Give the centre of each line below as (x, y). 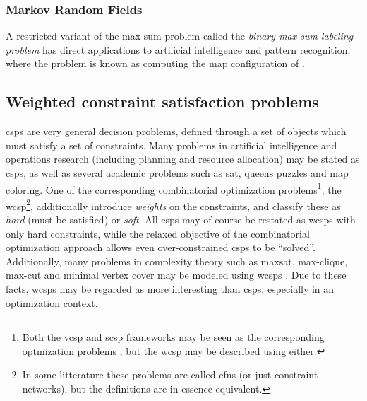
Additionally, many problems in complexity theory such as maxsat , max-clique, (177, 261)
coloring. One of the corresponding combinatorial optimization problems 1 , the (174, 188)
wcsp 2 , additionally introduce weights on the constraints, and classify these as (173, 204)
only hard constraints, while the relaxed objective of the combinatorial (158, 233)
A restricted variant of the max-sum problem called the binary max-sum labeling (180, 36)
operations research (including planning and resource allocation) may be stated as (183, 159)
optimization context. (52, 302)
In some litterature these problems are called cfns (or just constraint (170, 374)
